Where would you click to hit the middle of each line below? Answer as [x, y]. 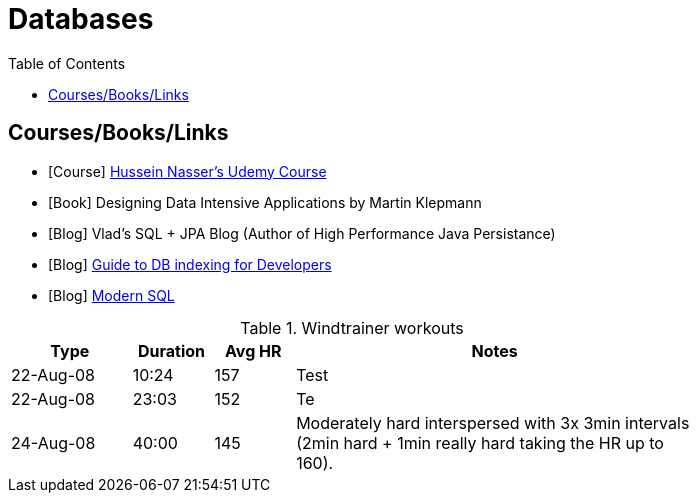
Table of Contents [67, 63]
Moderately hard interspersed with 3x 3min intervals [493, 422]
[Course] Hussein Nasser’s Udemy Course [187, 171]
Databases [81, 19]
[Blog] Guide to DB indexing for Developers [190, 264]
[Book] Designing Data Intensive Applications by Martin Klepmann [265, 202]
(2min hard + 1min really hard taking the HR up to [480, 442]
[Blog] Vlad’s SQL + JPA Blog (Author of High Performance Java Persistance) [302, 233]
